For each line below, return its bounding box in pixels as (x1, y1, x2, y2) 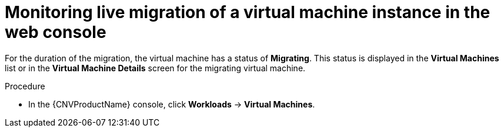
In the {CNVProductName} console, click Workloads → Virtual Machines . (28, 99, 315, 109)
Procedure (5, 81, 45, 91)
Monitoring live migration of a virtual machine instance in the (5, 2, 490, 22)
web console (5, 22, 106, 42)
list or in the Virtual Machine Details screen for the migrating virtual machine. (5, 62, 306, 73)
